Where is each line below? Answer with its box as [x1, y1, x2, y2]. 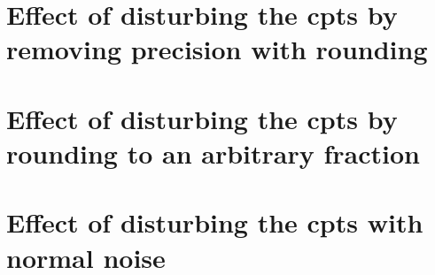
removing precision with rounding [6, 31, 428, 67]
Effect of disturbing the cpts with [6, 204, 423, 241]
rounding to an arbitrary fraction [6, 134, 420, 171]
